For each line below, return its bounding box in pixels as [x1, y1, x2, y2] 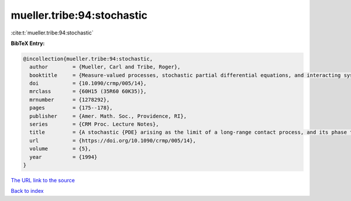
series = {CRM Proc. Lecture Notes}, [29, 121, 159, 128]
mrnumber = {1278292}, [29, 96, 110, 103]
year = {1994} [29, 154, 98, 160]
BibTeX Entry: [11, 40, 45, 47]
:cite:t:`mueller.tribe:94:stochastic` [11, 29, 94, 36]
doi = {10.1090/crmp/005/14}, [29, 80, 147, 87]
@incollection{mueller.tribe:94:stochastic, [23, 56, 153, 62]
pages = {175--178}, [29, 105, 113, 111]
